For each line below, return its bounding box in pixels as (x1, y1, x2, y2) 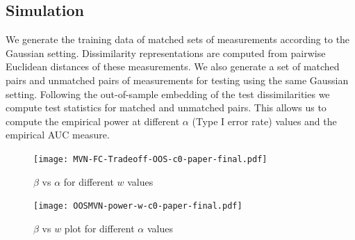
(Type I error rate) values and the (192, 113, 337, 128)
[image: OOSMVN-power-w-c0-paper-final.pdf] (33, 201, 242, 211)
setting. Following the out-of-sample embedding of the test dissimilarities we (6, 86, 330, 101)
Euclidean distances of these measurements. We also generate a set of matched (6, 59, 340, 74)
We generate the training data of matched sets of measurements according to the (6, 32, 350, 47)
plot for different (64, 221, 135, 235)
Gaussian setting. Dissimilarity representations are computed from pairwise (6, 45, 326, 60)
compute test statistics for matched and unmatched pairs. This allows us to (6, 100, 327, 115)
